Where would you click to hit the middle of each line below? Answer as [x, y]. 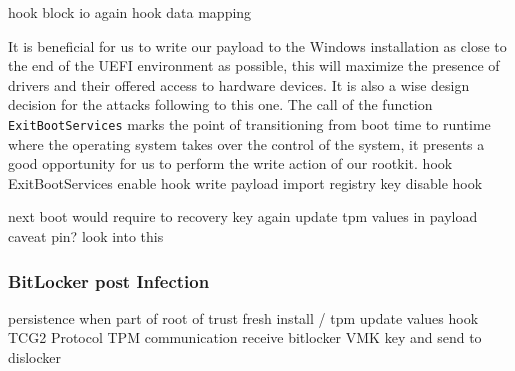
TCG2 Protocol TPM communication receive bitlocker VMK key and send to [245, 337]
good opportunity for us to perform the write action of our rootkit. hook [230, 163]
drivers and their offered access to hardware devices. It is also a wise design [239, 84]
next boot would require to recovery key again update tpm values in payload [243, 216]
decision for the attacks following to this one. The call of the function [220, 104]
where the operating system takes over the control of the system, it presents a [246, 143]
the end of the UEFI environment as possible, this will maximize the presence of [254, 65]
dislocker [35, 357]
